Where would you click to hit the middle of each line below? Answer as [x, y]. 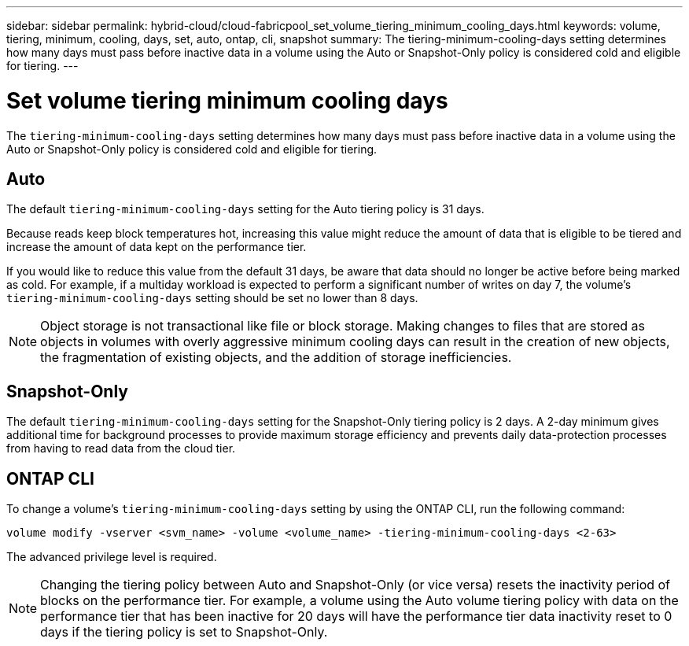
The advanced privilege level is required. [112, 557]
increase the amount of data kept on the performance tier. [157, 247]
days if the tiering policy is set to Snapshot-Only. [184, 632]
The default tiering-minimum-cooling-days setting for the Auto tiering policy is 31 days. [245, 209]
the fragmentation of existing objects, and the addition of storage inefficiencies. [276, 358]
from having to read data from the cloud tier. [121, 449]
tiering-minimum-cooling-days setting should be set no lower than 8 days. [212, 298]
